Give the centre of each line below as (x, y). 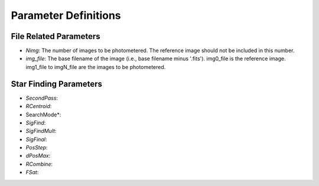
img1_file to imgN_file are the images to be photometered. (96, 67)
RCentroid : (39, 106)
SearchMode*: (43, 115)
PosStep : (37, 148)
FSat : (32, 172)
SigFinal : (36, 139)
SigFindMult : (41, 131)
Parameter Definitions (66, 15)
